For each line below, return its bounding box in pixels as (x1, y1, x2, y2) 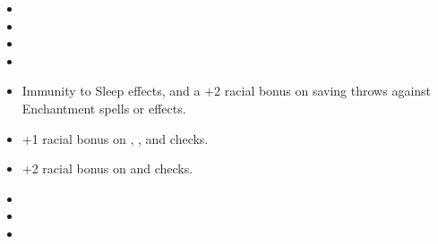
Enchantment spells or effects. (21, 98, 186, 117)
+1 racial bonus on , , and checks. (21, 129, 209, 147)
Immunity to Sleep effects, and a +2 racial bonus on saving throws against (21, 81, 432, 100)
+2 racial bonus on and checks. (21, 159, 193, 178)
